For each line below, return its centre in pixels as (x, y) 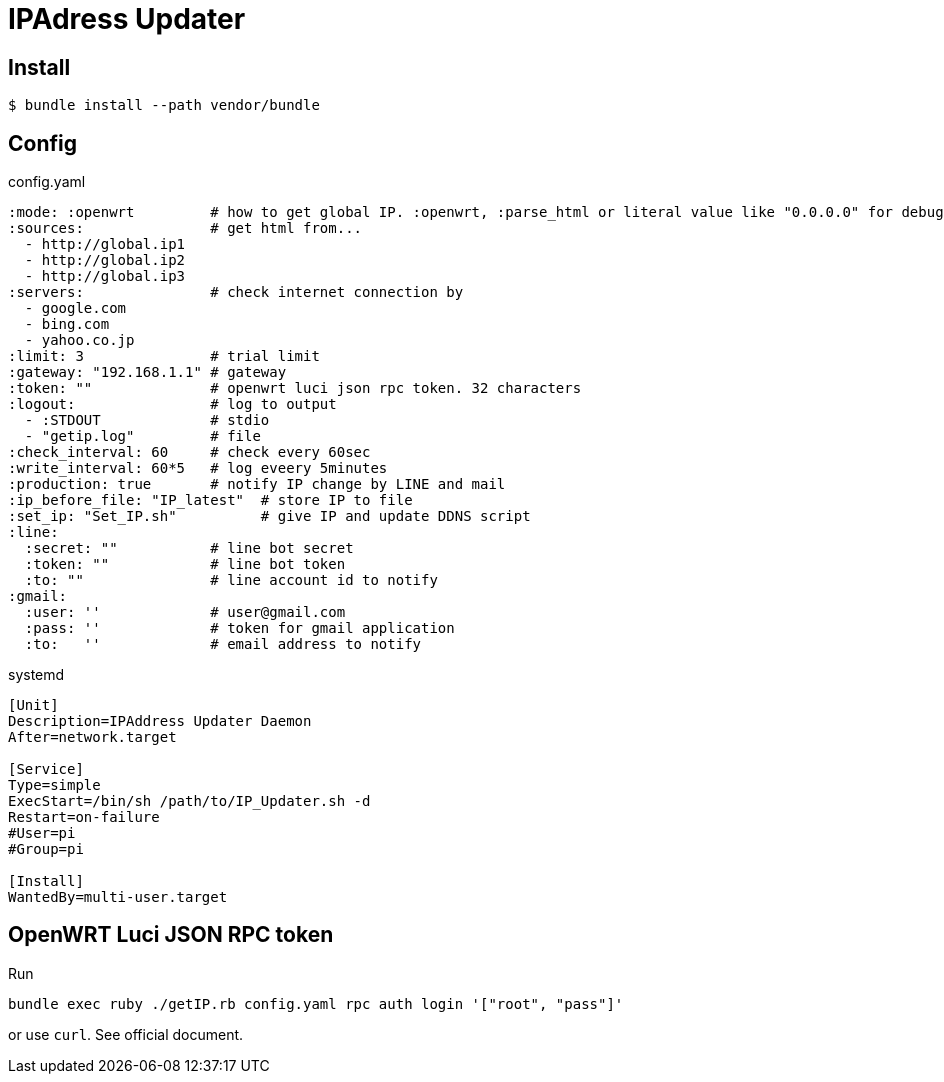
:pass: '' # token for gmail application (239, 628)
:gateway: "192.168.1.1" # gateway (147, 372)
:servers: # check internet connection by (236, 292)
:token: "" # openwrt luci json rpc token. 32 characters (295, 388)
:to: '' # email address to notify (223, 644)
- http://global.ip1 (105, 244)
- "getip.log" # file (142, 436)
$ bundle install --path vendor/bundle (164, 105)
